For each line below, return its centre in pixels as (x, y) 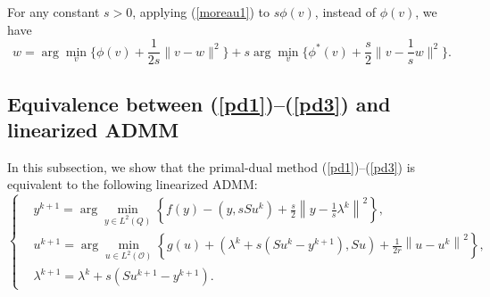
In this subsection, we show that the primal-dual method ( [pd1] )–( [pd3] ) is (212, 166)
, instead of (345, 12)
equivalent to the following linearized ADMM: (133, 184)
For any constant (54, 12)
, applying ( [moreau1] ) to (201, 12)
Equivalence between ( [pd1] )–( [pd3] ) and (199, 103)
